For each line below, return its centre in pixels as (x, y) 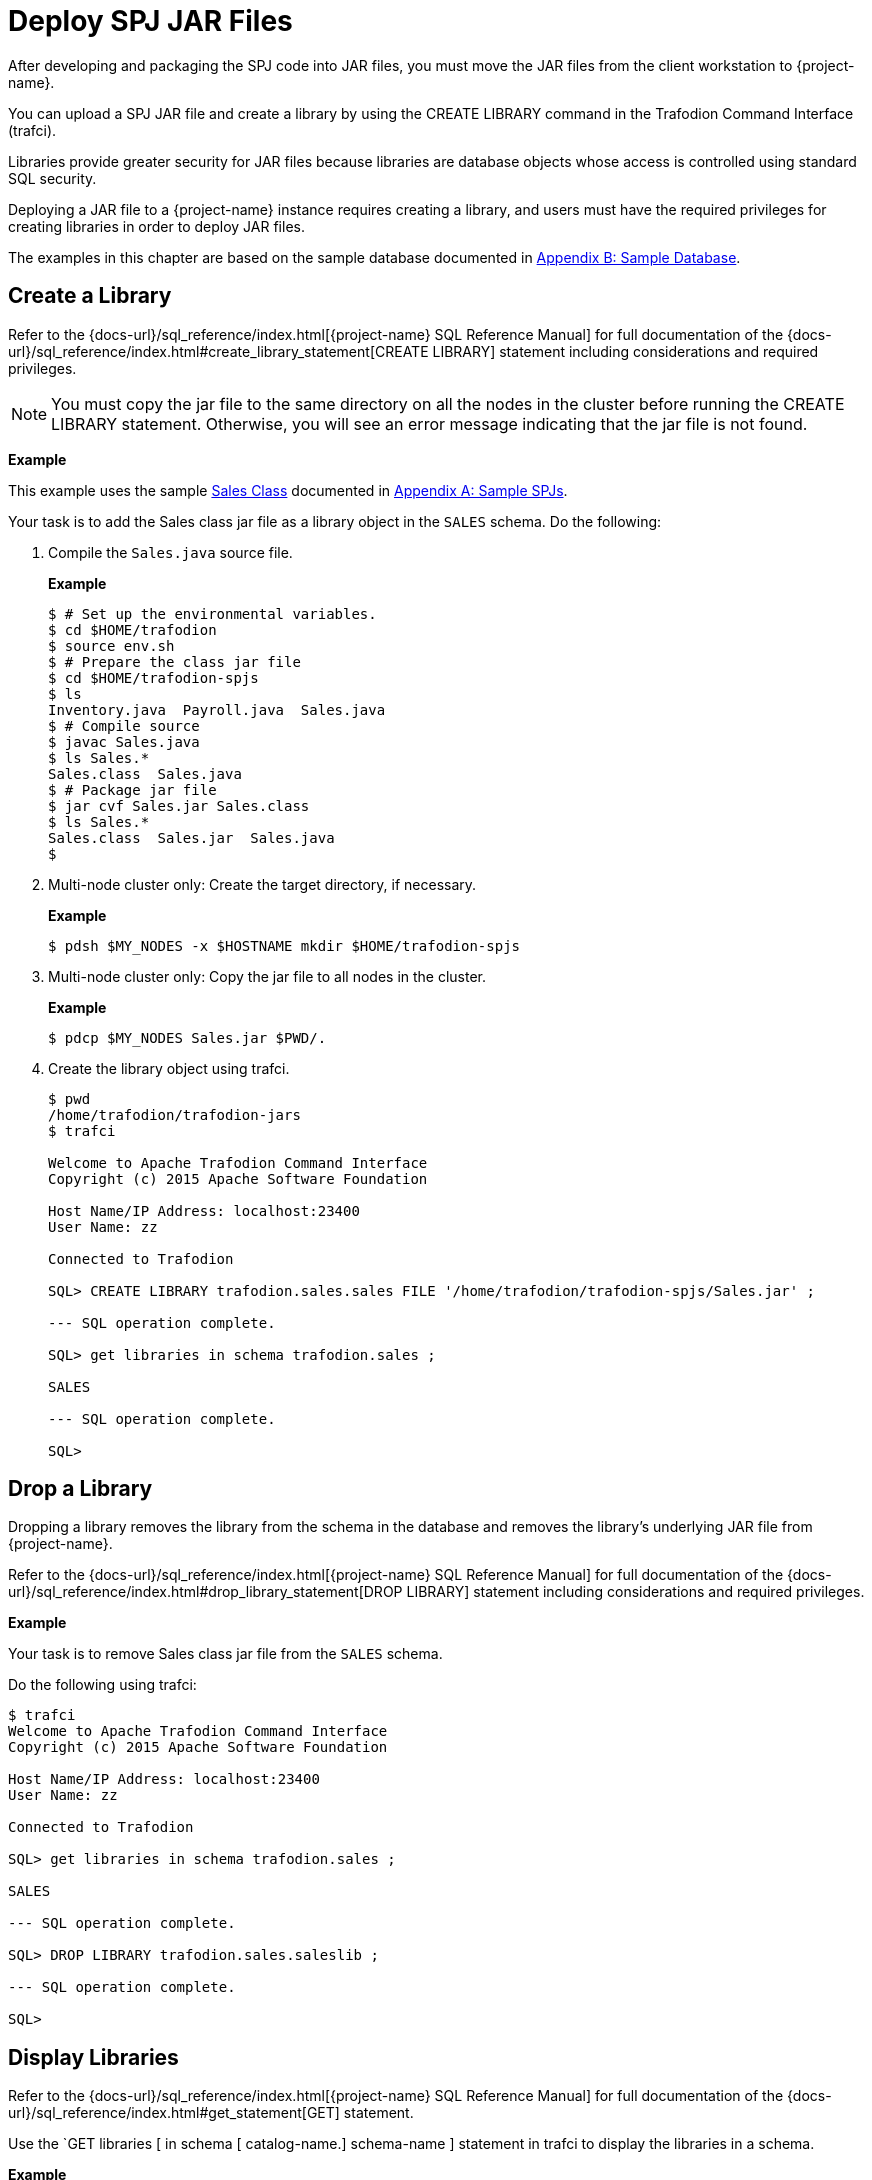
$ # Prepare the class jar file (174, 661)
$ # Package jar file (132, 789)
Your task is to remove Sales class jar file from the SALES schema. (225, 1654)
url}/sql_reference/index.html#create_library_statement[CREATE (218, 351)
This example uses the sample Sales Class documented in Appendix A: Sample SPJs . (288, 490)
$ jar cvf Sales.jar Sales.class (179, 805)
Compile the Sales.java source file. (170, 552)
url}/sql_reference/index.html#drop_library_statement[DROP (205, 1592)
